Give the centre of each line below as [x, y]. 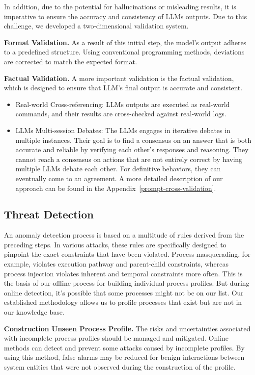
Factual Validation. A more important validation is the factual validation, [119, 78]
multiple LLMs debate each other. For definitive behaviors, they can [118, 169]
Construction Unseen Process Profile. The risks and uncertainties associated [127, 328]
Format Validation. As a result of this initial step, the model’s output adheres [125, 42]
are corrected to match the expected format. [71, 61]
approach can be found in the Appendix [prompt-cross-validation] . [116, 188]
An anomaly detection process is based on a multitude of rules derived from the [124, 235]
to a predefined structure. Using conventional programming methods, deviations [124, 52]
